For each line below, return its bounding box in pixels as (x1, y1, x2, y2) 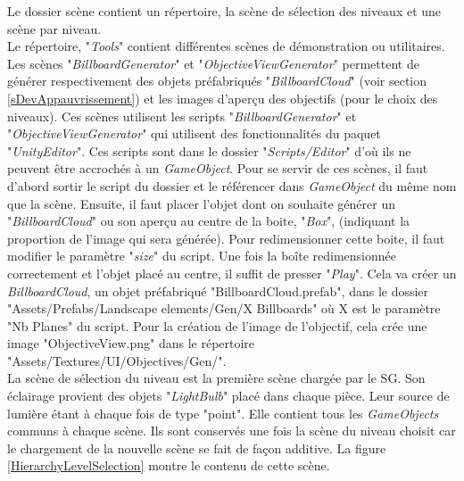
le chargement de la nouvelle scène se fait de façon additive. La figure (7, 438, 386, 457)
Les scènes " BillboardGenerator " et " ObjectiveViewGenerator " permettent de (7, 54, 419, 72)
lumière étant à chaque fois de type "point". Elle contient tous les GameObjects (7, 403, 439, 422)
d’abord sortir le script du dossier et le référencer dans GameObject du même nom (7, 176, 457, 195)
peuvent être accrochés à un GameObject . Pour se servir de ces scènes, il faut (7, 159, 428, 178)
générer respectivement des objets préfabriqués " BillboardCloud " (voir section (7, 71, 427, 90)
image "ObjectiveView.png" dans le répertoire (7, 334, 255, 352)
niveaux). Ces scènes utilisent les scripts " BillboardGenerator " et (7, 106, 357, 125)
